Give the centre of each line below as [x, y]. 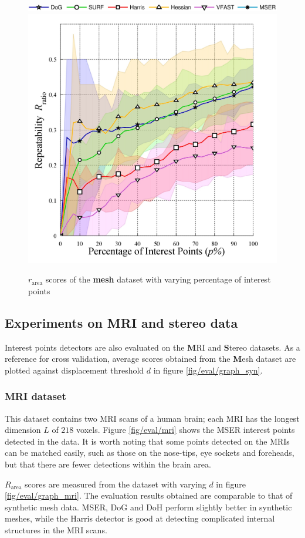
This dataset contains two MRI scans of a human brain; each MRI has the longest [152, 418]
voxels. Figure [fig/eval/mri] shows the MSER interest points [186, 430]
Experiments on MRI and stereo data [121, 322]
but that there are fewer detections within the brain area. [108, 464]
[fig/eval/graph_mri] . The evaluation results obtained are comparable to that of [149, 495]
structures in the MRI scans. [56, 529]
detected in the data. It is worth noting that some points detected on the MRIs [147, 441]
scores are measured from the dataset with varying [116, 484]
